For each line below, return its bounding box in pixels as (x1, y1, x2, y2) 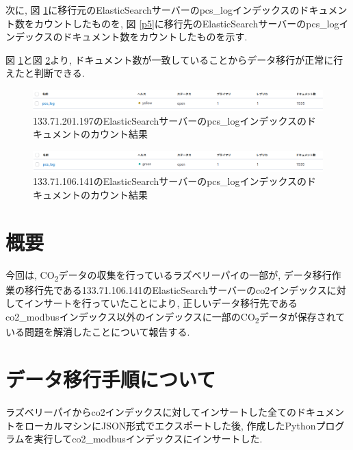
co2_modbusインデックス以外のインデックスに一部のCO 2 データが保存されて (5, 310, 345, 325)
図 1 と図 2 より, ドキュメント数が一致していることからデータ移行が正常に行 (5, 52, 343, 66)
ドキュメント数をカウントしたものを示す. (62, 29, 248, 44)
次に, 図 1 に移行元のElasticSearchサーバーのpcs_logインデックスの (5, 3, 300, 16)
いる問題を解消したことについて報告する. (5, 325, 190, 339)
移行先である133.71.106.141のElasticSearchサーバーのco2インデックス (24, 282, 327, 297)
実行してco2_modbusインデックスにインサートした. (34, 432, 263, 446)
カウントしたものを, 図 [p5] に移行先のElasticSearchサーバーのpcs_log (34, 16, 339, 30)
